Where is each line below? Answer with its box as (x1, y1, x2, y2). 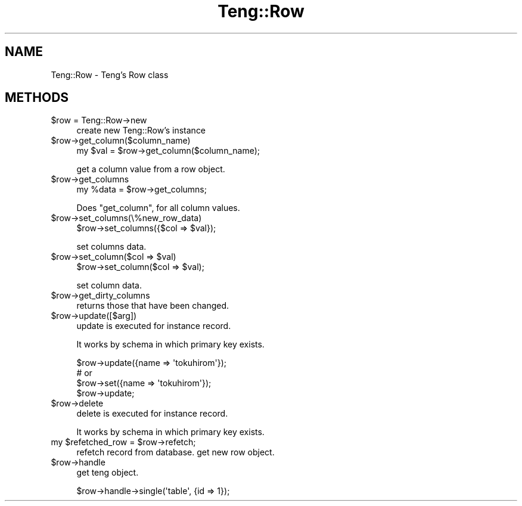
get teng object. (76, 467, 139, 478)
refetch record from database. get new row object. (76, 447, 275, 458)
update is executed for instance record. (76, 321, 231, 331)
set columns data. (76, 241, 147, 252)
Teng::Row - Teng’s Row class (51, 69, 169, 80)
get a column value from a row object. (76, 164, 225, 175)
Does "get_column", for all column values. (76, 203, 240, 213)
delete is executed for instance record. (76, 408, 228, 419)
